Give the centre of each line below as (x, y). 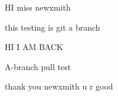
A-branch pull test (38, 66)
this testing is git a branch (53, 27)
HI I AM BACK (34, 47)
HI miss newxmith (38, 7)
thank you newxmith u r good (59, 86)
